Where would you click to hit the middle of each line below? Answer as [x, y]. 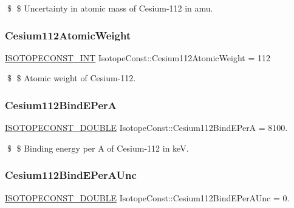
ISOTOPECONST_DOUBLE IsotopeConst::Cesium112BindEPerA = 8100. [146, 128]
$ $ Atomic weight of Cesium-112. [71, 78]
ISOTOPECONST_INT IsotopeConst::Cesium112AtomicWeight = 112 [138, 57]
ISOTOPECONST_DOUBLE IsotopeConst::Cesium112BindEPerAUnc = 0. [147, 197]
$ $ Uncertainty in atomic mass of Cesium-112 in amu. [110, 8]
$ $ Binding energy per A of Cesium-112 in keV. [98, 148]
